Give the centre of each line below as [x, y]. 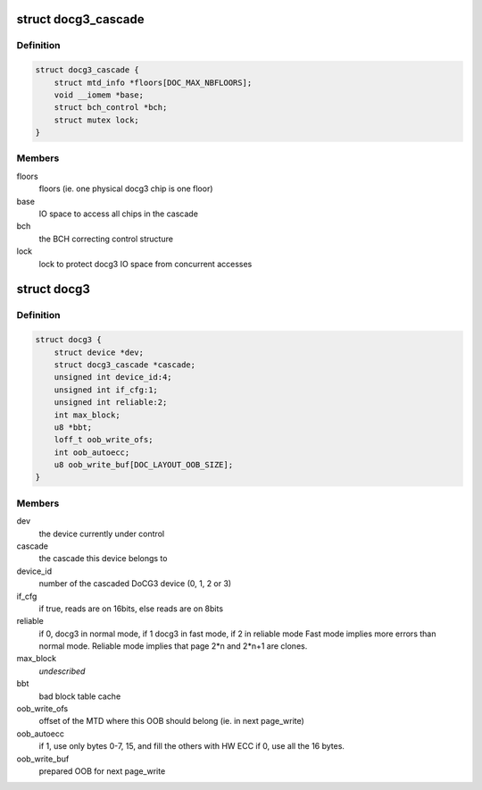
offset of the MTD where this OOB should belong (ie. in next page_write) [172, 721]
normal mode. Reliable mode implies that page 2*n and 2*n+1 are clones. [173, 646]
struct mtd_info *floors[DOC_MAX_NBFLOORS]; [153, 82]
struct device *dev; [99, 352]
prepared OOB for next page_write [102, 771]
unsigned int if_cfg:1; [106, 390]
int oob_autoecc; [92, 452]
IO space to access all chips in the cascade [118, 214]
